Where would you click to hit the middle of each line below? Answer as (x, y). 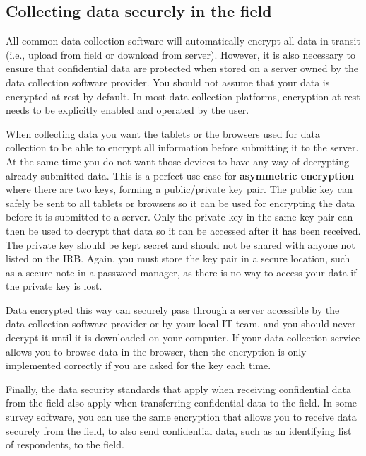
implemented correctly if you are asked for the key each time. (138, 365)
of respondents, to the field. (65, 444)
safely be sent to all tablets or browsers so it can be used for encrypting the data (181, 203)
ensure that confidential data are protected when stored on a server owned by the (182, 68)
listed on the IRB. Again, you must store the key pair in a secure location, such (178, 258)
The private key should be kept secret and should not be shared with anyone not (181, 244)
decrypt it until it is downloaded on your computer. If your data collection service (183, 338)
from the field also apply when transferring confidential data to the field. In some (182, 403)
